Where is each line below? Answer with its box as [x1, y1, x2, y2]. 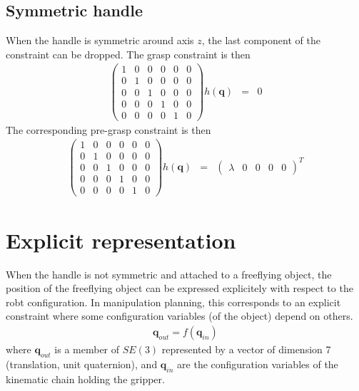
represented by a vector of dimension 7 [161, 342, 331, 357]
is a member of [54, 342, 120, 357]
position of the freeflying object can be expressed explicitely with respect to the [6, 281, 353, 296]
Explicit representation [6, 225, 236, 254]
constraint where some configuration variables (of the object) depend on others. [6, 308, 353, 323]
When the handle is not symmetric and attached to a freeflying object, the [6, 266, 332, 281]
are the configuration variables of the [177, 356, 338, 371]
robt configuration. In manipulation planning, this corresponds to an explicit [6, 294, 341, 309]
